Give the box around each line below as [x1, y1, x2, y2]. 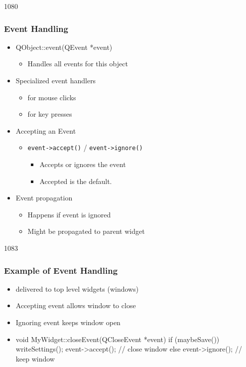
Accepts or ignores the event [39, 159, 126, 170]
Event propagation [15, 192, 73, 203]
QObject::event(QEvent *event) [15, 41, 113, 52]
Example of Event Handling [4, 264, 118, 276]
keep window [15, 353, 55, 364]
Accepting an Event [15, 125, 76, 136]
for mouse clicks [27, 92, 76, 102]
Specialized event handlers [15, 75, 96, 85]
